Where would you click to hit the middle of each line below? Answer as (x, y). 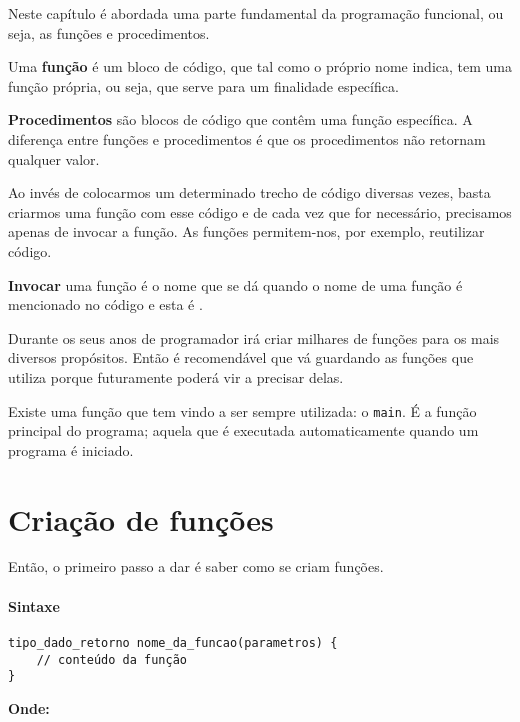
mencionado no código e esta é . (105, 304)
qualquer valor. (54, 158)
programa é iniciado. (71, 449)
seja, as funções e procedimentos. (109, 32)
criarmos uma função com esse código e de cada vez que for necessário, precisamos (260, 211)
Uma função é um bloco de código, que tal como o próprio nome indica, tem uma (260, 66)
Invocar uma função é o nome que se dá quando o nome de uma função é (235, 284)
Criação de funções (141, 518)
